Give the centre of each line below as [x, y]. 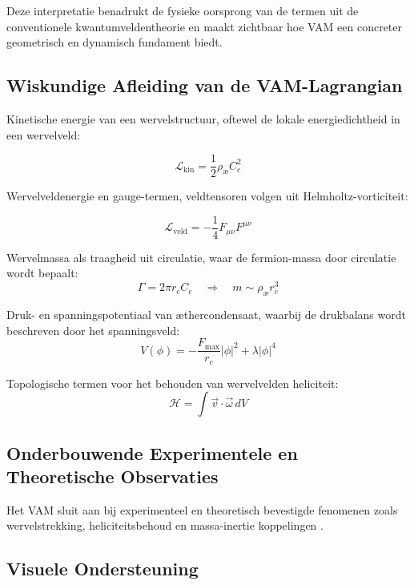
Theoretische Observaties [113, 476]
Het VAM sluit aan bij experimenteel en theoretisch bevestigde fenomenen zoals [202, 509]
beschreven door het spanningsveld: [93, 330]
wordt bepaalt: [42, 273]
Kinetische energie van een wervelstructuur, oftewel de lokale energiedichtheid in [203, 118]
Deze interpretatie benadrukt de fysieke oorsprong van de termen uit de [183, 10]
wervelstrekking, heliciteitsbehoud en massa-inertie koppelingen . [165, 525]
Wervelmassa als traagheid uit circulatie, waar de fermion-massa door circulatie [201, 257]
